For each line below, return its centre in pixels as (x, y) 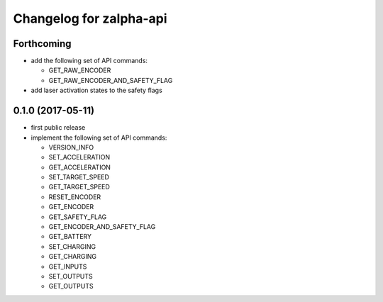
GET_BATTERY (70, 237)
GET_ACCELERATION (80, 167)
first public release (58, 128)
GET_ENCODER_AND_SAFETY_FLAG (102, 227)
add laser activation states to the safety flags (96, 90)
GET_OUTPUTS (71, 286)
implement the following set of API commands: (99, 138)
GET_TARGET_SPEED (79, 187)
